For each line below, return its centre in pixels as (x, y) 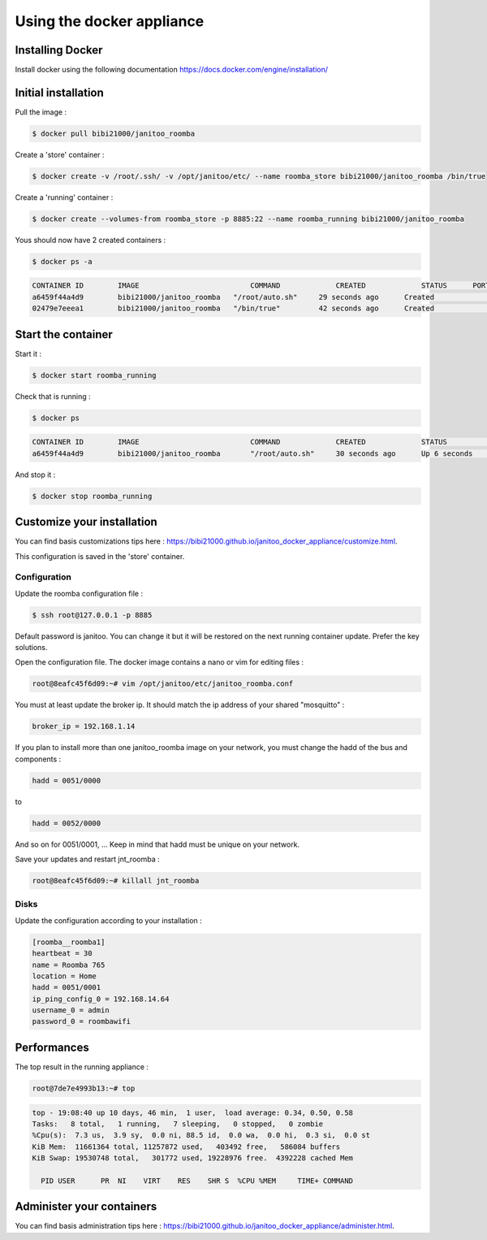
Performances (52, 1047)
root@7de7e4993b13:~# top (84, 1088)
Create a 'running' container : (64, 197)
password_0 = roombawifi (82, 1021)
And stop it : (35, 475)
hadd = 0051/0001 (67, 988)
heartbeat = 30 (62, 954)
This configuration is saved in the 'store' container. (100, 556)
